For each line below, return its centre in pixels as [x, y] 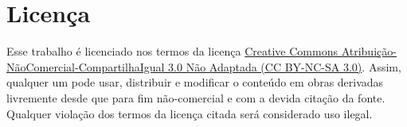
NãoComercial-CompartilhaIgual [86, 66]
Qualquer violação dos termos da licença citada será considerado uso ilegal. [190, 113]
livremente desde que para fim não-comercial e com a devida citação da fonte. [196, 97]
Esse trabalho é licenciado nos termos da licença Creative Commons [172, 51]
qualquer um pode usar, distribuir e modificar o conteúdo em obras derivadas [195, 82]
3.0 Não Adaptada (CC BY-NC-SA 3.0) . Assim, [285, 66]
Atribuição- [369, 51]
